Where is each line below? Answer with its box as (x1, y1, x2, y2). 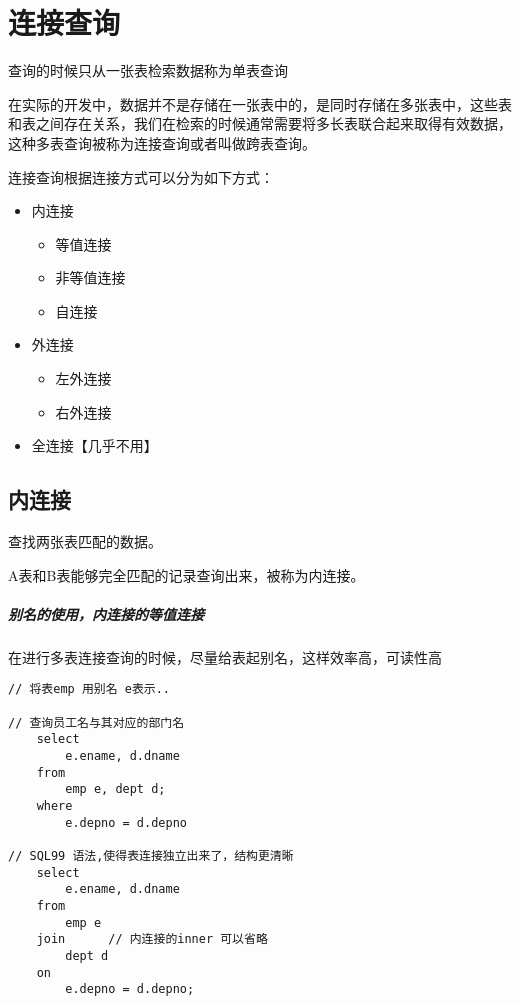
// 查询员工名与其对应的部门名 (8, 715, 185, 730)
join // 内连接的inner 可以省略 (36, 932, 268, 947)
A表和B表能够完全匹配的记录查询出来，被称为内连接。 (8, 564, 365, 585)
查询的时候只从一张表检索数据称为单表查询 (8, 60, 288, 81)
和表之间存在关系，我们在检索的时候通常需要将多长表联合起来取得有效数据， (8, 113, 512, 134)
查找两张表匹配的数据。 (8, 531, 162, 552)
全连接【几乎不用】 (31, 435, 158, 456)
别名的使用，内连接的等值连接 (8, 603, 204, 624)
